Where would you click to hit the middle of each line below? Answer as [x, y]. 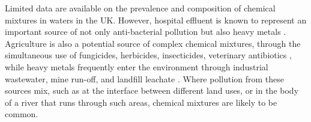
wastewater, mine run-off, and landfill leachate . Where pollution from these [145, 78]
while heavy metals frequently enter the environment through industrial [137, 66]
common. [22, 114]
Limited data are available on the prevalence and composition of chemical [140, 8]
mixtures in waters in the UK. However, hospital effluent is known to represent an [156, 20]
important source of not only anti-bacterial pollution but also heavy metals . [146, 32]
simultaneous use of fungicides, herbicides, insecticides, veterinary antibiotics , [148, 55]
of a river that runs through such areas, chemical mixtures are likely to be [141, 102]
